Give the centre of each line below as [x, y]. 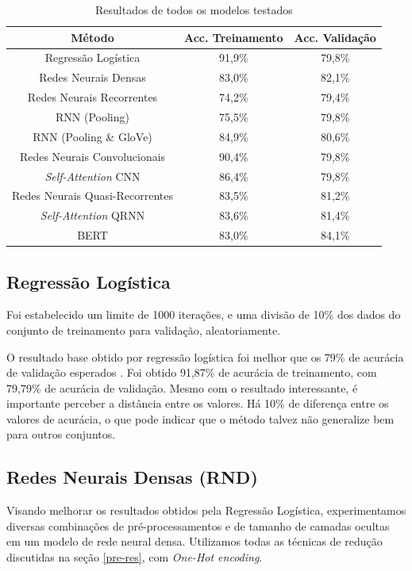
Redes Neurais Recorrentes [92, 97]
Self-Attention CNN [92, 176]
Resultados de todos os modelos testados [194, 10]
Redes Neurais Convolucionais [92, 156]
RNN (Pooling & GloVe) [92, 136]
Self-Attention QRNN [92, 215]
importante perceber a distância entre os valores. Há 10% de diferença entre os [198, 403]
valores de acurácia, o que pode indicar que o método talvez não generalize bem [200, 418]
